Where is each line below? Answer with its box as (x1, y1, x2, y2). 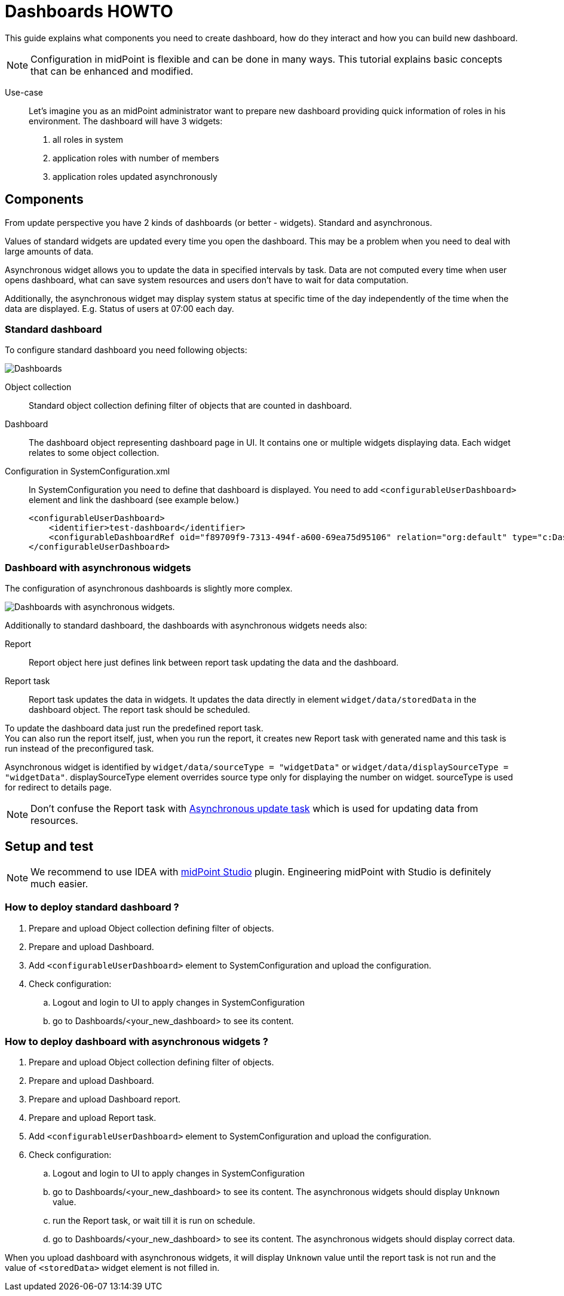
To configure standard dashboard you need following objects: (5, 345, 247, 356)
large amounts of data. (5, 246, 94, 256)
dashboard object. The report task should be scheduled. (29, 704, 250, 715)
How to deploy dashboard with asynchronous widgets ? (5, 1035, 268, 1048)
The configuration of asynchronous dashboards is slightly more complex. (5, 583, 293, 594)
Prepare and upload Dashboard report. (29, 1094, 181, 1105)
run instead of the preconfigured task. (5, 743, 154, 754)
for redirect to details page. (5, 782, 112, 793)
